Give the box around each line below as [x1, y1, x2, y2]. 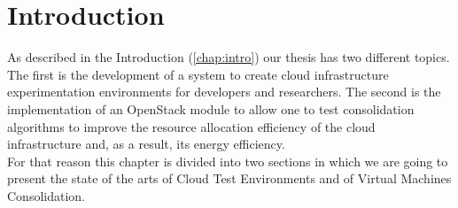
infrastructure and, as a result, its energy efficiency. [7, 135, 285, 153]
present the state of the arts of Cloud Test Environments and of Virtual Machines [7, 169, 452, 188]
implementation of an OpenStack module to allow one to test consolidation [7, 99, 415, 118]
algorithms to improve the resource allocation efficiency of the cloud [7, 117, 376, 135]
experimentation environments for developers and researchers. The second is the [7, 82, 441, 101]
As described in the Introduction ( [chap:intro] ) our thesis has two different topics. [7, 48, 450, 66]
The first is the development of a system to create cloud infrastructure [7, 65, 389, 83]
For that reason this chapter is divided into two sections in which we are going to [7, 151, 448, 170]
